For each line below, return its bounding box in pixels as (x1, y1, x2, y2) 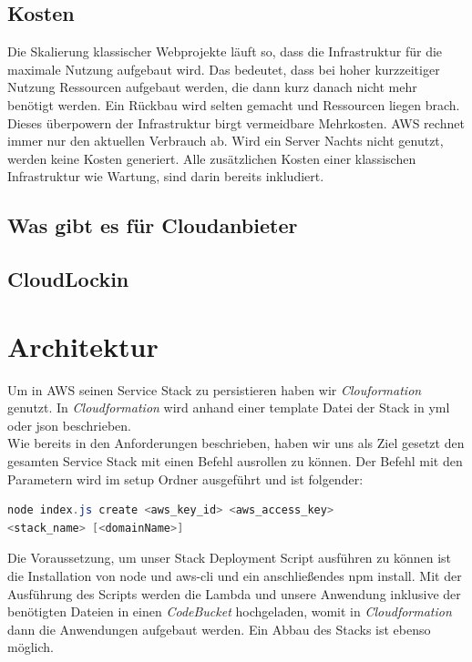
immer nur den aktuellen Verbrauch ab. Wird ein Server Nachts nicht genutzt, (7, 131, 444, 150)
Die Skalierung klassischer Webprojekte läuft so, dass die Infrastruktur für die (7, 42, 443, 61)
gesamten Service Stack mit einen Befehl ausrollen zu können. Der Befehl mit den (7, 452, 463, 471)
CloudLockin (7, 265, 129, 293)
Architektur (7, 327, 159, 364)
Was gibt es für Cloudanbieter (7, 211, 298, 239)
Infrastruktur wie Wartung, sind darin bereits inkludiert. (7, 167, 324, 186)
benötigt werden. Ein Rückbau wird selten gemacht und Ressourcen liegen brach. (7, 95, 460, 114)
